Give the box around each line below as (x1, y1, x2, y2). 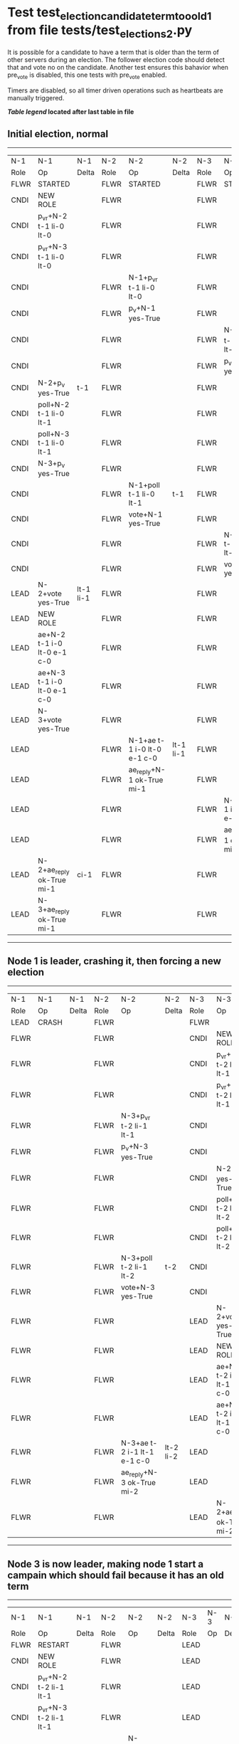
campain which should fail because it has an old (7, 1569, 224, 1581)
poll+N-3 (38, 429, 70, 439)
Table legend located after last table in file (7, 107, 134, 116)
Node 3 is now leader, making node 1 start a (7, 1558, 204, 1570)
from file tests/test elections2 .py (7, 22, 193, 41)
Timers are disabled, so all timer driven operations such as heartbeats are (7, 86, 223, 95)
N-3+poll (120, 1253, 153, 1263)
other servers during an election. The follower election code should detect (7, 56, 225, 64)
